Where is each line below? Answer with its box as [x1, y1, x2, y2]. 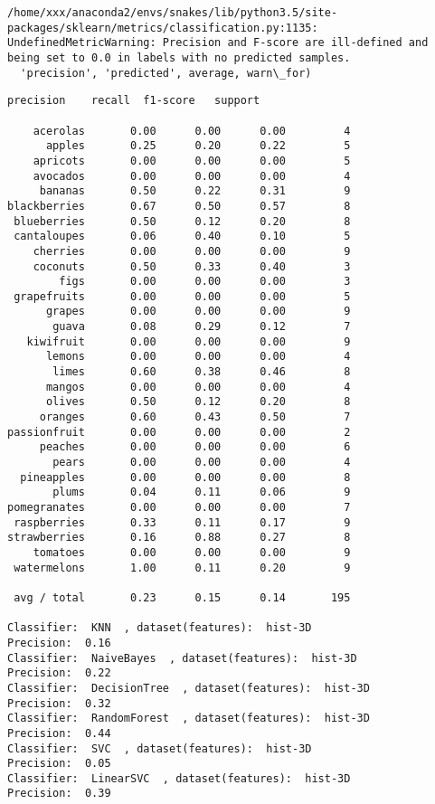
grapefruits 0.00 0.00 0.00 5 [14, 289, 351, 303]
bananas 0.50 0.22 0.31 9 [39, 184, 351, 198]
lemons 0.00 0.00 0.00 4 [45, 350, 351, 364]
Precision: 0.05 [7, 757, 111, 771]
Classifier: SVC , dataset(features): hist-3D [7, 742, 312, 755]
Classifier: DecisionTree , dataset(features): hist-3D [7, 681, 370, 695]
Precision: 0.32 [7, 696, 111, 710]
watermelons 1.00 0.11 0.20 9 [14, 561, 351, 574]
